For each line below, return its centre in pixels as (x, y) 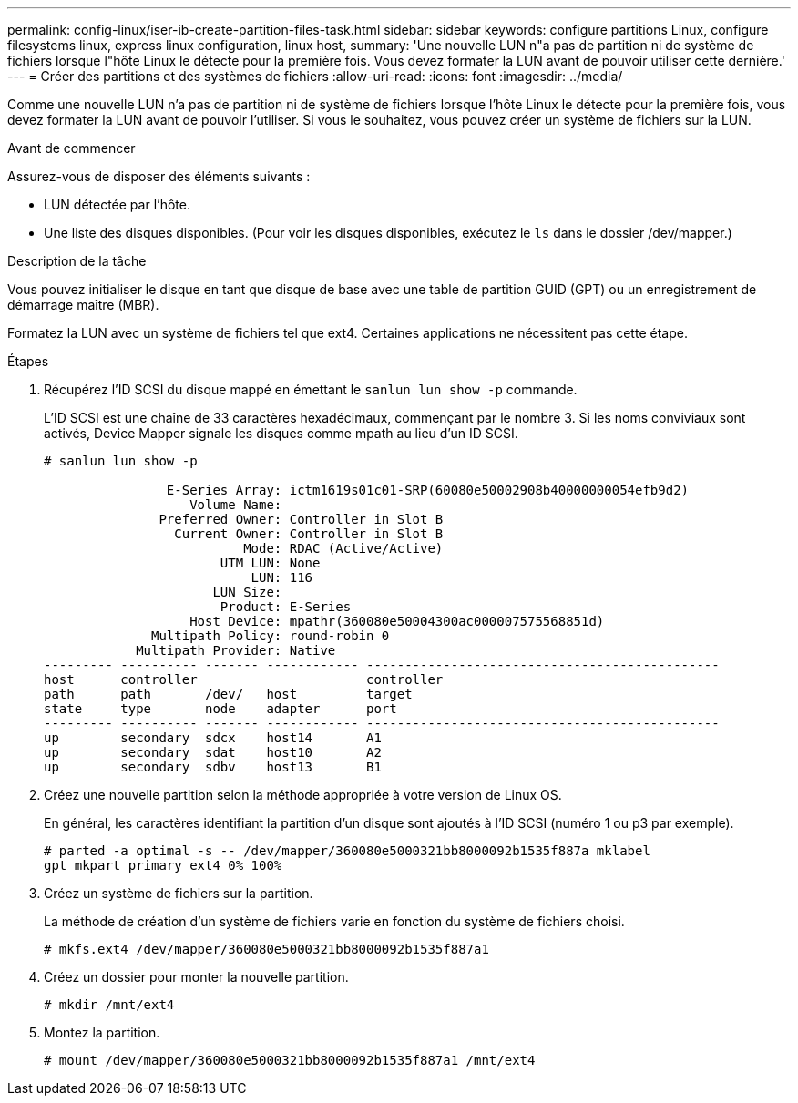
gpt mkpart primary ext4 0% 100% (163, 865)
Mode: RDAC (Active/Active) (343, 548)
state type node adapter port (220, 709)
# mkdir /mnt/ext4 (109, 1005)
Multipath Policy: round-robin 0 (271, 636)
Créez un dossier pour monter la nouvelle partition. (196, 977)
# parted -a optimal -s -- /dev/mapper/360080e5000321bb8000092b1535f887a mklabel (347, 851)
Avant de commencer (72, 148)
